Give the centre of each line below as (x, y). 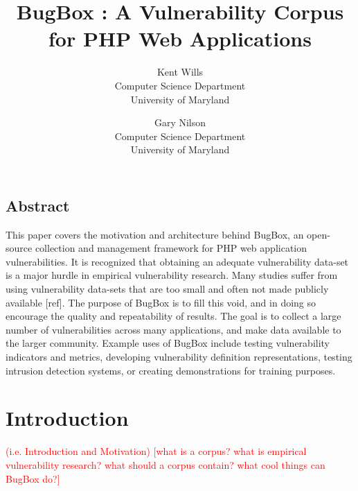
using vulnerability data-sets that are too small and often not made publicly (167, 289)
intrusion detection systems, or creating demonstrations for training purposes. (171, 370)
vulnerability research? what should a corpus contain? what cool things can (165, 464)
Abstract (38, 205)
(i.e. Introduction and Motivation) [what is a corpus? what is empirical (156, 451)
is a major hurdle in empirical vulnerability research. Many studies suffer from (172, 275)
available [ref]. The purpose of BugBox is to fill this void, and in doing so (161, 302)
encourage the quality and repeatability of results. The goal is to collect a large (173, 316)
